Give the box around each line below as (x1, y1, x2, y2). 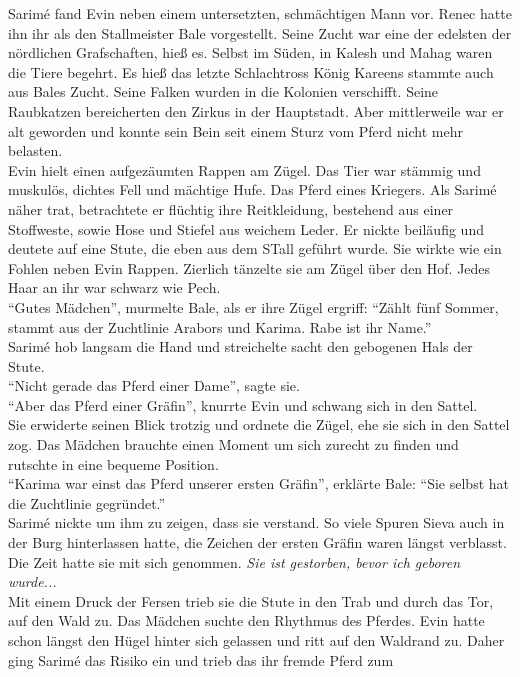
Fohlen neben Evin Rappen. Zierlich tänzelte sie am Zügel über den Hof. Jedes (8, 257, 491, 278)
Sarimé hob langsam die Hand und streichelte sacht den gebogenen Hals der (8, 336, 473, 357)
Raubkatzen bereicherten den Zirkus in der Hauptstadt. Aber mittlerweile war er (8, 100, 504, 121)
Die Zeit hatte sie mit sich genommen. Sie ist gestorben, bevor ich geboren (8, 551, 461, 572)
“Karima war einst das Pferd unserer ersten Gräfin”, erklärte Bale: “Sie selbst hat (8, 473, 510, 494)
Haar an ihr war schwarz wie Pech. (8, 277, 221, 298)
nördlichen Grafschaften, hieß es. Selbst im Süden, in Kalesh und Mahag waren (8, 42, 493, 63)
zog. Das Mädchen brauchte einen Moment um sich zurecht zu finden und (8, 434, 459, 455)
